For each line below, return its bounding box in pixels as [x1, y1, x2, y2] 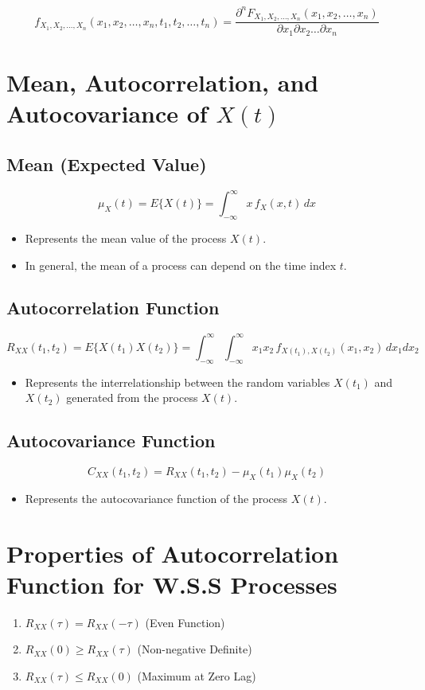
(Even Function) [145, 614, 225, 630]
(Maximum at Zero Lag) [137, 667, 256, 684]
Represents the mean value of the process [25, 229, 227, 246]
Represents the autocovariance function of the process [25, 489, 288, 506]
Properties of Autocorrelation [6, 536, 339, 569]
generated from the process [66, 389, 198, 406]
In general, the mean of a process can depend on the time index [25, 256, 337, 273]
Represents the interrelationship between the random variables [25, 373, 330, 390]
